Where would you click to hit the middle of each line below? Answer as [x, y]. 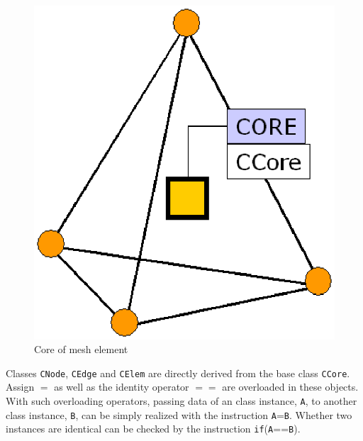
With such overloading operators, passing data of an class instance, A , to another [181, 400]
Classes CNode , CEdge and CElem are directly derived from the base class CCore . [178, 373]
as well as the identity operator [122, 387]
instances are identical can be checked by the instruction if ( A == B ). [153, 429]
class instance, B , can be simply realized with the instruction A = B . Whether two [179, 414]
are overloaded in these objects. [290, 387]
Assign [20, 387]
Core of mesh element [81, 349]
